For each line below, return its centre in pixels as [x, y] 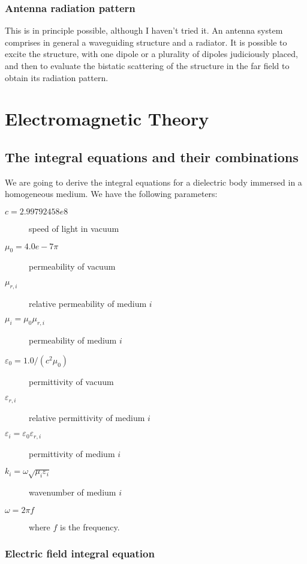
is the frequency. [90, 526]
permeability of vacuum [72, 266]
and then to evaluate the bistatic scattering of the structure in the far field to [147, 65]
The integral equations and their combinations [152, 156]
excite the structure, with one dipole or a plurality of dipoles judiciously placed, [151, 54]
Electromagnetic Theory [107, 119]
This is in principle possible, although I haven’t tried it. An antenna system [144, 30]
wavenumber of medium [73, 492]
